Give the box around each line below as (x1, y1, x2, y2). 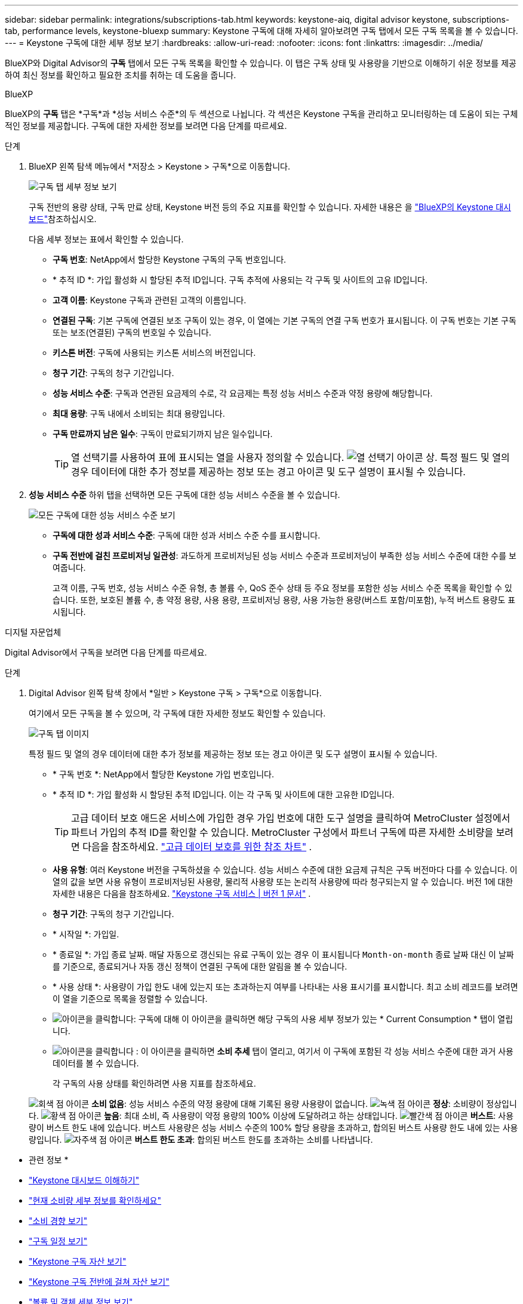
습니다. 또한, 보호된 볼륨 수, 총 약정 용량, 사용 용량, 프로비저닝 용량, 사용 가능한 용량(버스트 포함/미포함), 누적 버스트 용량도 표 (53, 595, 516, 605)
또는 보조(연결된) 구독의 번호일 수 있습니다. (53, 327, 211, 337)
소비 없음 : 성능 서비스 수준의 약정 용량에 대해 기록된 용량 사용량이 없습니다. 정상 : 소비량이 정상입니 (91, 1099, 517, 1109)
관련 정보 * (29, 1155, 69, 1165)
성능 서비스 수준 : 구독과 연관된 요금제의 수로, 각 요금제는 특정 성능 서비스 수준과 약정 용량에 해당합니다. (53, 388, 433, 398)
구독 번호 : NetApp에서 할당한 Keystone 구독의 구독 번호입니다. (53, 254, 287, 265)
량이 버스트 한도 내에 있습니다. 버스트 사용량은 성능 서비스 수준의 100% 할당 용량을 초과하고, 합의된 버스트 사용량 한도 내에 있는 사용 (29, 1122, 518, 1133)
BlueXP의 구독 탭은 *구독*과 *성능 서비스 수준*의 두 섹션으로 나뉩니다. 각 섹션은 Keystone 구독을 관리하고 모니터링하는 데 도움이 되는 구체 (5, 109, 518, 119)
